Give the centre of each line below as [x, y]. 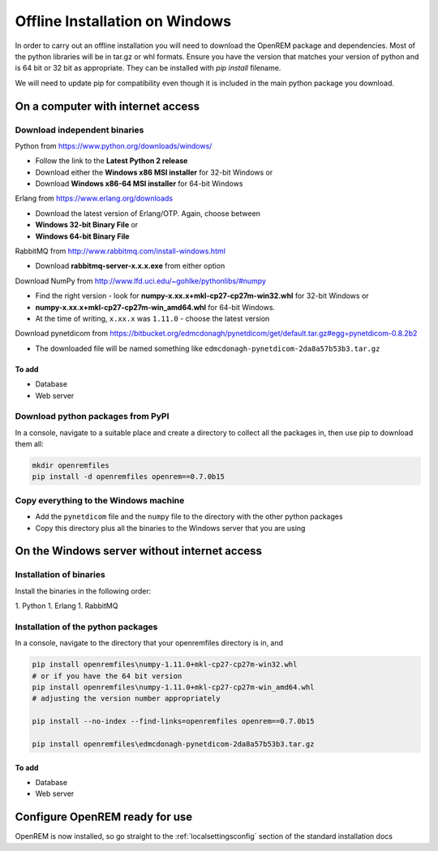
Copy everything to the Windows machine [100, 500]
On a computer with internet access [107, 106]
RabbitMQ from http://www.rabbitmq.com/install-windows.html [120, 251]
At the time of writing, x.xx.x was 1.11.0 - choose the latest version [152, 318]
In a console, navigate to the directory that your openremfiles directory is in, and [149, 643]
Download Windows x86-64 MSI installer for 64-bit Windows [139, 184]
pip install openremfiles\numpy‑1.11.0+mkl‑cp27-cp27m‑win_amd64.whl [173, 687]
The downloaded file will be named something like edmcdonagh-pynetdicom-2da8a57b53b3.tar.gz [208, 348]
